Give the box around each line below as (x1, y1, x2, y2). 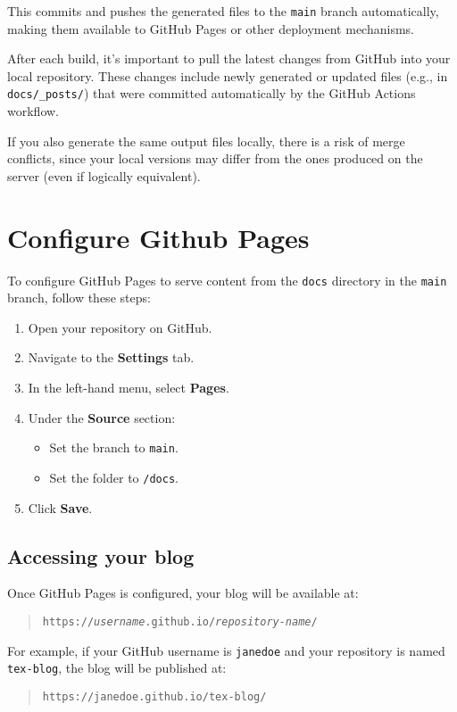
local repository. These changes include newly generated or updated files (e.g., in (7, 66, 448, 85)
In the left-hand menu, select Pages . (28, 378, 229, 397)
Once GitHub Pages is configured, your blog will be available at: (7, 584, 359, 602)
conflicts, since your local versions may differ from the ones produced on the (7, 149, 423, 168)
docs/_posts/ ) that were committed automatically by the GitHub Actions (7, 84, 416, 103)
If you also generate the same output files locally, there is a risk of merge (7, 131, 405, 150)
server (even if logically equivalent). (7, 166, 201, 185)
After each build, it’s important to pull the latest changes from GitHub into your (7, 49, 451, 68)
